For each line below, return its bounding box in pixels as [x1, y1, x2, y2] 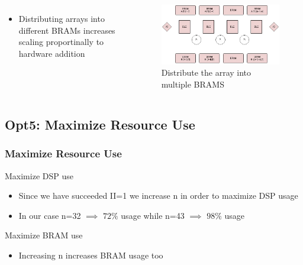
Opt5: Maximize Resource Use [5, 115, 195, 133]
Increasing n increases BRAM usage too [18, 248, 163, 261]
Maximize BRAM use [5, 229, 83, 241]
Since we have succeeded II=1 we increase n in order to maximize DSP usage [18, 189, 298, 202]
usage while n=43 [121, 209, 185, 221]
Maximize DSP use [5, 169, 73, 182]
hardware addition [18, 47, 85, 59]
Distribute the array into [161, 66, 252, 79]
